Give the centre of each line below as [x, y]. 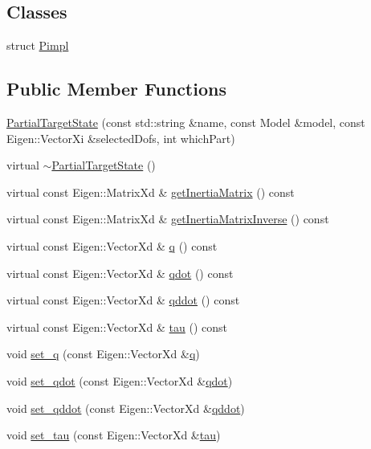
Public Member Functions [116, 89]
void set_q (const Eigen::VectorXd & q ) [103, 354]
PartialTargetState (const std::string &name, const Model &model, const [186, 122]
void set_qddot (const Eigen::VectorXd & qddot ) [126, 408]
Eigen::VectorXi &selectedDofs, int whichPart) [121, 138]
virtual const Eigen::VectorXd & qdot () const [120, 273]
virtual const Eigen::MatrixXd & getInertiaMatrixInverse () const [168, 219]
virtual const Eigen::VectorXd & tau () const [117, 327]
